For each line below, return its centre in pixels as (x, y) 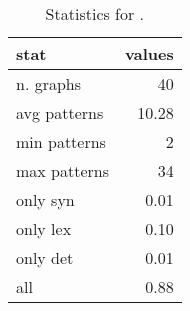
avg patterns (60, 112)
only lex (44, 228)
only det (45, 257)
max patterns (63, 170)
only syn (45, 199)
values (149, 53)
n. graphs (49, 83)
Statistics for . (95, 13)
